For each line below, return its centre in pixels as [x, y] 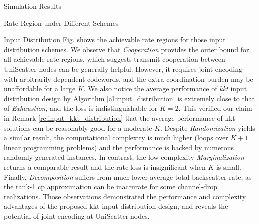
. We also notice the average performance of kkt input [165, 89]
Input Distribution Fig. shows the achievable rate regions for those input [115, 40]
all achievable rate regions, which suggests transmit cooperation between [115, 59]
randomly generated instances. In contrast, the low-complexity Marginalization [124, 157]
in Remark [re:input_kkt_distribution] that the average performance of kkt [120, 117]
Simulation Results [33, 6]
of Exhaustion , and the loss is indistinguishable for [81, 108]
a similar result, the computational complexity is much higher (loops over [116, 137]
